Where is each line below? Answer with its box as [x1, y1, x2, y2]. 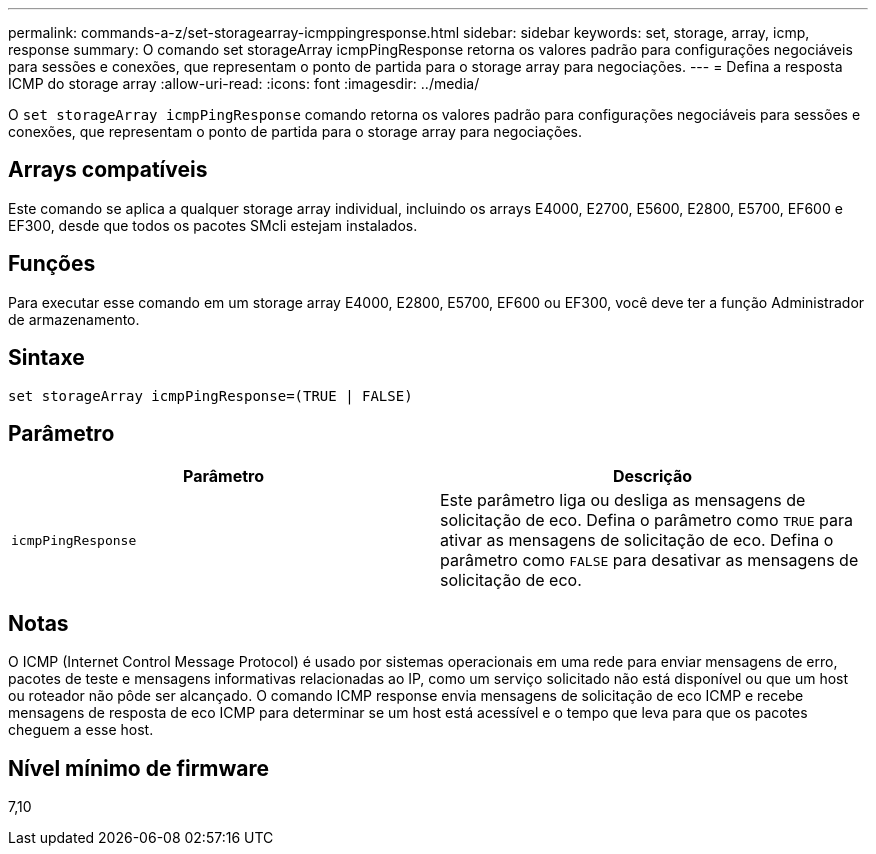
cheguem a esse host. [8, 721, 154, 739]
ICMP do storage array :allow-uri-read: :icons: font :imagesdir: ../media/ [8, 75, 480, 92]
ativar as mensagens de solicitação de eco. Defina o [440, 530, 834, 551]
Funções [8, 251, 96, 277]
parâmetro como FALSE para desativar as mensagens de [440, 550, 859, 571]
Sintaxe [8, 345, 85, 371]
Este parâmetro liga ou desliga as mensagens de [440, 490, 806, 511]
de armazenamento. [8, 310, 140, 328]
